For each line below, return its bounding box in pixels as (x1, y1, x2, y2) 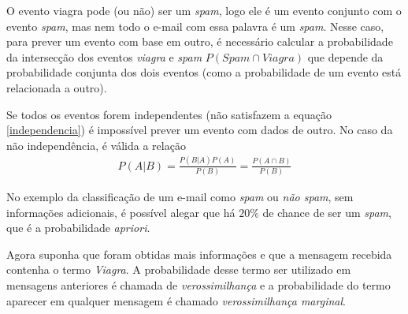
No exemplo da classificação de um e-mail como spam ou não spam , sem (6, 189, 354, 204)
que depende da (307, 48, 384, 65)
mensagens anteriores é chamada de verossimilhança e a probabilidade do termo (6, 276, 391, 293)
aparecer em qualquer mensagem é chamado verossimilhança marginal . (6, 292, 346, 308)
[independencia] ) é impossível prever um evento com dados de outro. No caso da (6, 121, 393, 138)
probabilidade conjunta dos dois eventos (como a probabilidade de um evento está (6, 64, 402, 80)
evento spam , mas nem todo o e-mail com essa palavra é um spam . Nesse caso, (6, 17, 384, 34)
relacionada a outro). (6, 79, 107, 95)
